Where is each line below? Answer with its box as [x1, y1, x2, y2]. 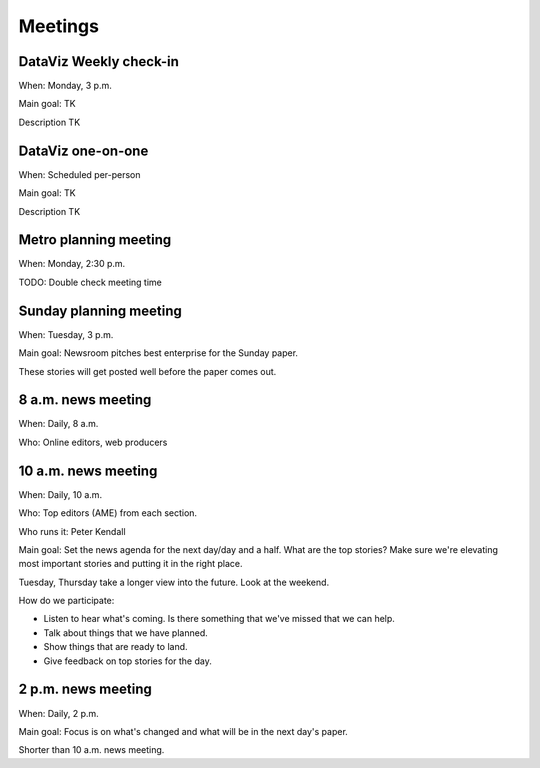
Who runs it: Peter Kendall [18, 525, 126, 537]
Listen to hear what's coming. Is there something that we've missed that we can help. [43, 613, 395, 625]
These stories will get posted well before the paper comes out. [18, 365, 277, 377]
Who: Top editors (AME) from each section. [18, 507, 198, 519]
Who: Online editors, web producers [18, 436, 168, 448]
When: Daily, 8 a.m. [18, 418, 99, 430]
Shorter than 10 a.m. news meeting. [18, 744, 165, 756]
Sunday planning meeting [18, 302, 182, 319]
